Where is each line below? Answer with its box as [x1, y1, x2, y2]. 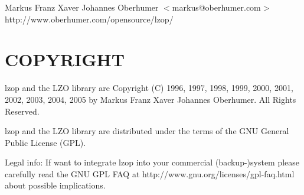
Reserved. [5, 105, 40, 117]
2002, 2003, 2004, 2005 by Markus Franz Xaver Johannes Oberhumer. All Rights [5, 93, 296, 105]
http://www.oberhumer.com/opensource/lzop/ [5, 12, 174, 25]
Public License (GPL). [5, 136, 86, 148]
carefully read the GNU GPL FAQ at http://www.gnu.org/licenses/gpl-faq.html [5, 167, 295, 180]
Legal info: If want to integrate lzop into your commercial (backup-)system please [5, 156, 300, 168]
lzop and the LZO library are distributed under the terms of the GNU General [5, 125, 289, 137]
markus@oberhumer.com [172, 1, 261, 13]
